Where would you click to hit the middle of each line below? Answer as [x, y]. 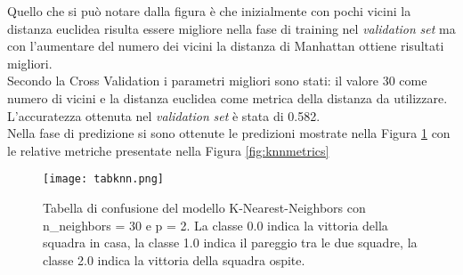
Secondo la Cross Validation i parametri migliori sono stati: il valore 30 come [217, 81]
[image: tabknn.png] [104, 179]
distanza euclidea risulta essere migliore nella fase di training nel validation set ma [231, 28]
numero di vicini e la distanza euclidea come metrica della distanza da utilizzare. [227, 97]
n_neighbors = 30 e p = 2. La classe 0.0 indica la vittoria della [215, 225]
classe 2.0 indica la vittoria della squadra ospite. [174, 259]
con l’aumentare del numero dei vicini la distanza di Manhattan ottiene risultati [226, 46]
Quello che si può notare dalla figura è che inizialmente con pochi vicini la [209, 11]
